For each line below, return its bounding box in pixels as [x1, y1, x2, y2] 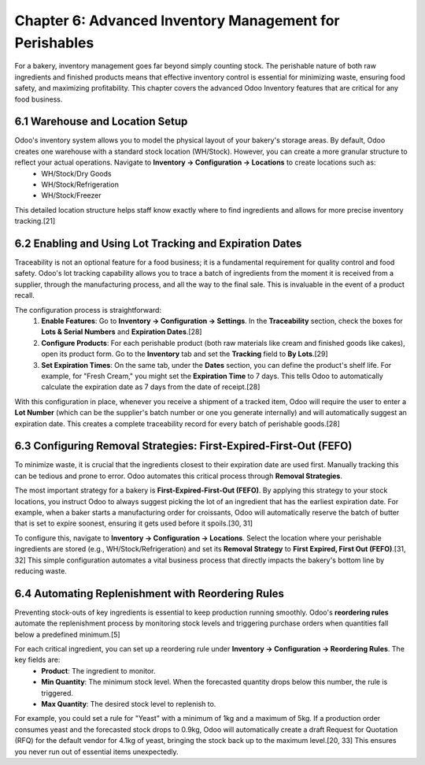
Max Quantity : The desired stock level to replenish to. [41, 699, 216, 708]
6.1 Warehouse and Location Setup [14, 115, 188, 128]
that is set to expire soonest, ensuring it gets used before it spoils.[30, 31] [14, 518, 253, 528]
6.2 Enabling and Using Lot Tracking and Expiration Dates [14, 236, 302, 250]
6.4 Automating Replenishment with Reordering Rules [14, 587, 285, 600]
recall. [14, 291, 35, 300]
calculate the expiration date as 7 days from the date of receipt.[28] [41, 382, 261, 392]
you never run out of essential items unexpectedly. [14, 747, 179, 756]
